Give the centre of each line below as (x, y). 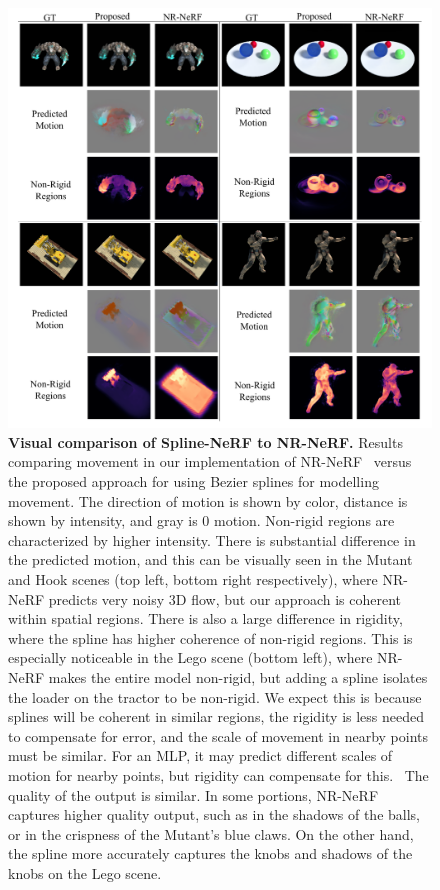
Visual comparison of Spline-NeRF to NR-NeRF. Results (205, 441)
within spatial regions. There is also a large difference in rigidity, (205, 618)
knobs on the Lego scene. (85, 872)
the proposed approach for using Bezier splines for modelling (193, 481)
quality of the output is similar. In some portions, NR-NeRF (193, 794)
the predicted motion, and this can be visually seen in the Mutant (210, 559)
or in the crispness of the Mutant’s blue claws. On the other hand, (211, 833)
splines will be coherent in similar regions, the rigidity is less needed (216, 716)
